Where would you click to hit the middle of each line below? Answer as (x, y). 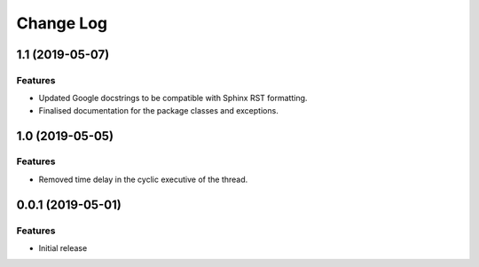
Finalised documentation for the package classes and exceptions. (158, 110)
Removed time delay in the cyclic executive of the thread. (143, 179)
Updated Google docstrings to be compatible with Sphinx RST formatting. (173, 98)
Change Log (62, 23)
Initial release (63, 248)
